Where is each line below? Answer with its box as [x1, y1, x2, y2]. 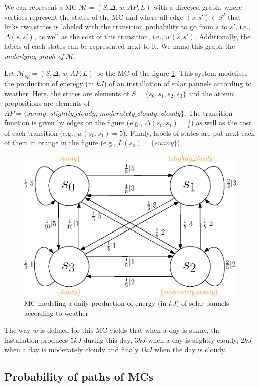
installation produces [4, 334, 68, 345]
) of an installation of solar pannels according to [104, 78, 252, 89]
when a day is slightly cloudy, [148, 334, 239, 345]
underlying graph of [4, 50, 64, 61]
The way [4, 325, 31, 335]
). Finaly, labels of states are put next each [123, 127, 255, 138]
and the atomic [188, 88, 235, 98]
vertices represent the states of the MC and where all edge [4, 11, 184, 22]
